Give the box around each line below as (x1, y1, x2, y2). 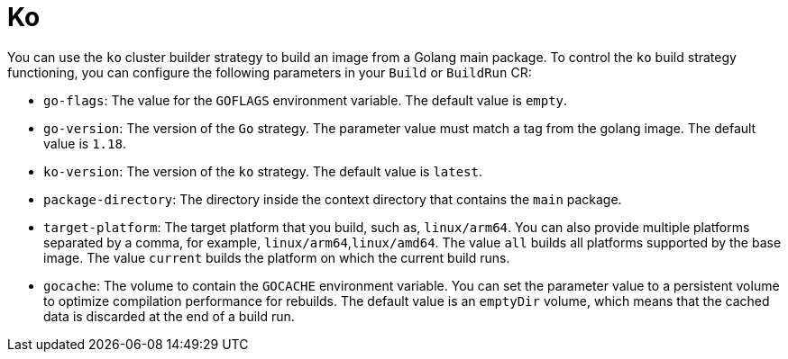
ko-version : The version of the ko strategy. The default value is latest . (43, 163, 483, 179)
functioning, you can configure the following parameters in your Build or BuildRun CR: (7, 64, 532, 80)
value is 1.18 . (43, 135, 126, 151)
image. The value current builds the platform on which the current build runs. (43, 249, 510, 265)
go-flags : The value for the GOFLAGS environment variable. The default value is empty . (43, 92, 568, 108)
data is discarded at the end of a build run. (43, 308, 295, 324)
